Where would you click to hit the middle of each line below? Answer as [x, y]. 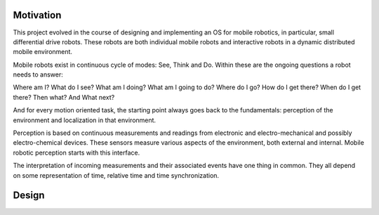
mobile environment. [43, 52]
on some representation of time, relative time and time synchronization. [116, 175]
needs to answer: [38, 74]
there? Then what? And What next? [64, 97]
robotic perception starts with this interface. [77, 152]
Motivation [37, 15]
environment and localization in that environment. [85, 120]
